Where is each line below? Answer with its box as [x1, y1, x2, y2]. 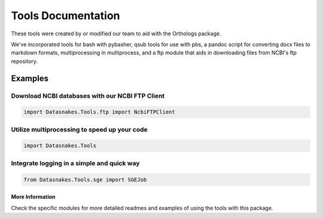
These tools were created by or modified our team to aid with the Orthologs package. [11, 30, 221, 37]
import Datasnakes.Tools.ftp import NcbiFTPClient [23, 108, 176, 116]
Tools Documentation [11, 9, 120, 22]
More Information [11, 193, 56, 201]
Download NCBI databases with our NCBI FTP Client [11, 92, 165, 100]
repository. [11, 57, 38, 65]
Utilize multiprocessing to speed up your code [11, 125, 148, 134]
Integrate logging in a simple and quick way [11, 159, 140, 167]
